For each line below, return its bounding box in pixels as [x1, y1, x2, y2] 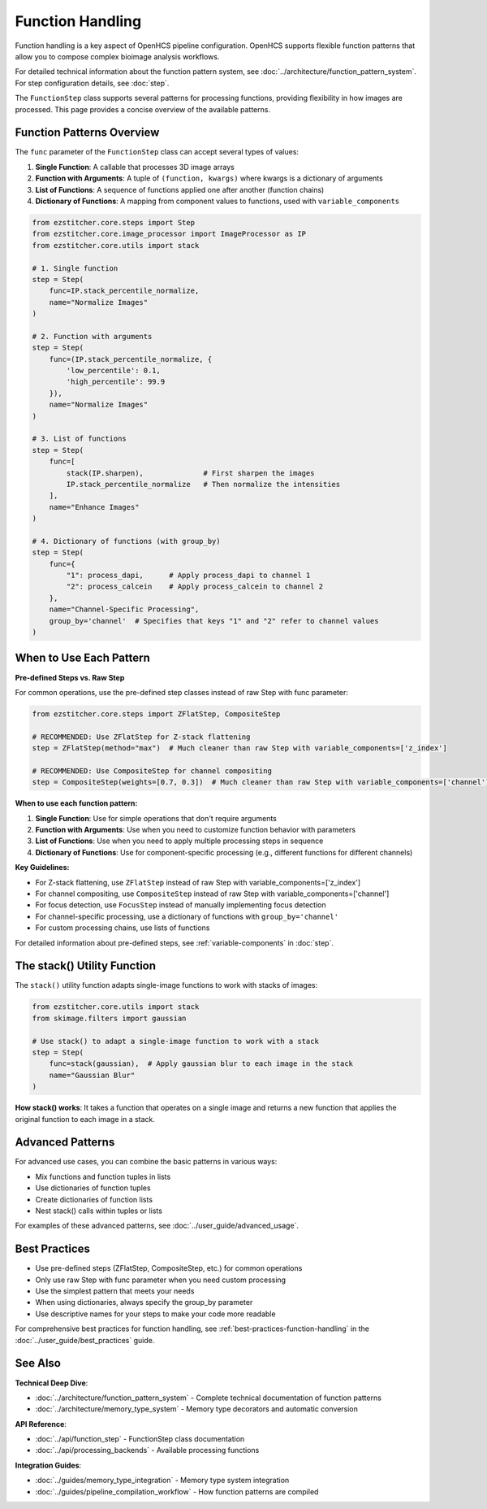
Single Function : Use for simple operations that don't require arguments [35, 813, 278, 823]
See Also [15, 1356, 61, 1370]
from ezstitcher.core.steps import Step [32, 218, 195, 227]
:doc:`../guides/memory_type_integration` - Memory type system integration [35, 1476, 290, 1485]
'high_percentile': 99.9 [66, 377, 166, 386]
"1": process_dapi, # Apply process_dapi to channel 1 [66, 571, 311, 581]
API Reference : [15, 1419, 67, 1429]
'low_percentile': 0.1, [66, 366, 162, 376]
